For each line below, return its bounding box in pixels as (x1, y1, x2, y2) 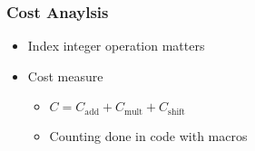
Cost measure (27, 66, 103, 85)
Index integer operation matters (27, 36, 205, 55)
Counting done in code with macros (49, 126, 248, 145)
